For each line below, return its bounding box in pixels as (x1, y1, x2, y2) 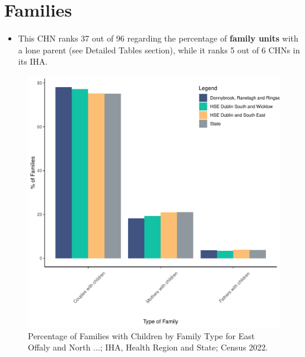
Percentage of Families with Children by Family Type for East (28, 329, 255, 342)
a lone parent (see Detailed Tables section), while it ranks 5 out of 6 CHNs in (18, 43, 300, 56)
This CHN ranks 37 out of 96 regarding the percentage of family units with (18, 32, 298, 44)
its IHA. (18, 55, 48, 68)
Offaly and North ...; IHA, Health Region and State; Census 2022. (28, 341, 268, 353)
